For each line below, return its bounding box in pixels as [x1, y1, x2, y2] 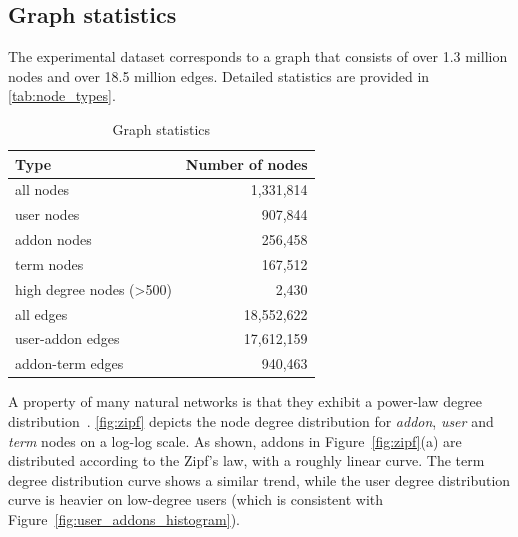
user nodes [15, 204, 80, 225]
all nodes [15, 179, 70, 200]
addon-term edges [15, 353, 124, 374]
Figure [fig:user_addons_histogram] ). [8, 508, 240, 529]
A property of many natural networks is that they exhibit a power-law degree [8, 391, 483, 412]
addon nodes [15, 229, 92, 250]
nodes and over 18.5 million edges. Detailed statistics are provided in [8, 65, 430, 86]
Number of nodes [185, 153, 308, 174]
